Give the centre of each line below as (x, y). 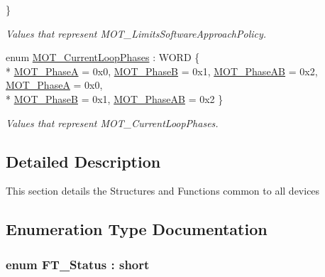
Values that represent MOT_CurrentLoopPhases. (112, 123)
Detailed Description (83, 161)
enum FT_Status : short (78, 264)
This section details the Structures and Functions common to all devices (163, 191)
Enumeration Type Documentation (137, 229)
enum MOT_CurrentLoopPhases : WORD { (103, 57)
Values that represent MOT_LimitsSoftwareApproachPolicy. (136, 33)
